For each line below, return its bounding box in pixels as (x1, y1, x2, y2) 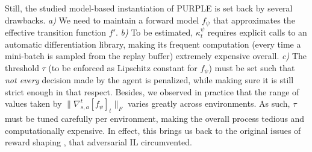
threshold (5, 61, 39, 74)
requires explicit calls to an (207, 26, 307, 39)
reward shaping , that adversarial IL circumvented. (5, 136, 192, 148)
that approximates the (213, 13, 295, 26)
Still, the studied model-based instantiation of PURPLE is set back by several (5, 2, 293, 14)
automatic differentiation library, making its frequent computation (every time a (5, 37, 301, 50)
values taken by (5, 97, 62, 110)
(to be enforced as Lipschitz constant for (48, 61, 198, 74)
